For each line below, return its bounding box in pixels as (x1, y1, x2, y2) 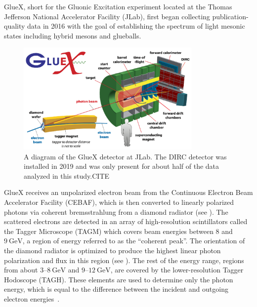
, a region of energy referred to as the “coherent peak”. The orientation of (22, 235, 245, 246)
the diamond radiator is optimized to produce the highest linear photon (4, 245, 221, 255)
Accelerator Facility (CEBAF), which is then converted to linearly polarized (4, 197, 234, 207)
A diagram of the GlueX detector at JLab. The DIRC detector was (24, 151, 227, 161)
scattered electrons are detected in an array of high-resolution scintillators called (4, 216, 248, 227)
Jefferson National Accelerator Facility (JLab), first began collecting (4, 11, 210, 21)
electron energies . (4, 293, 60, 304)
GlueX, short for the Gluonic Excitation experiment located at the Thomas (4, 1, 232, 11)
